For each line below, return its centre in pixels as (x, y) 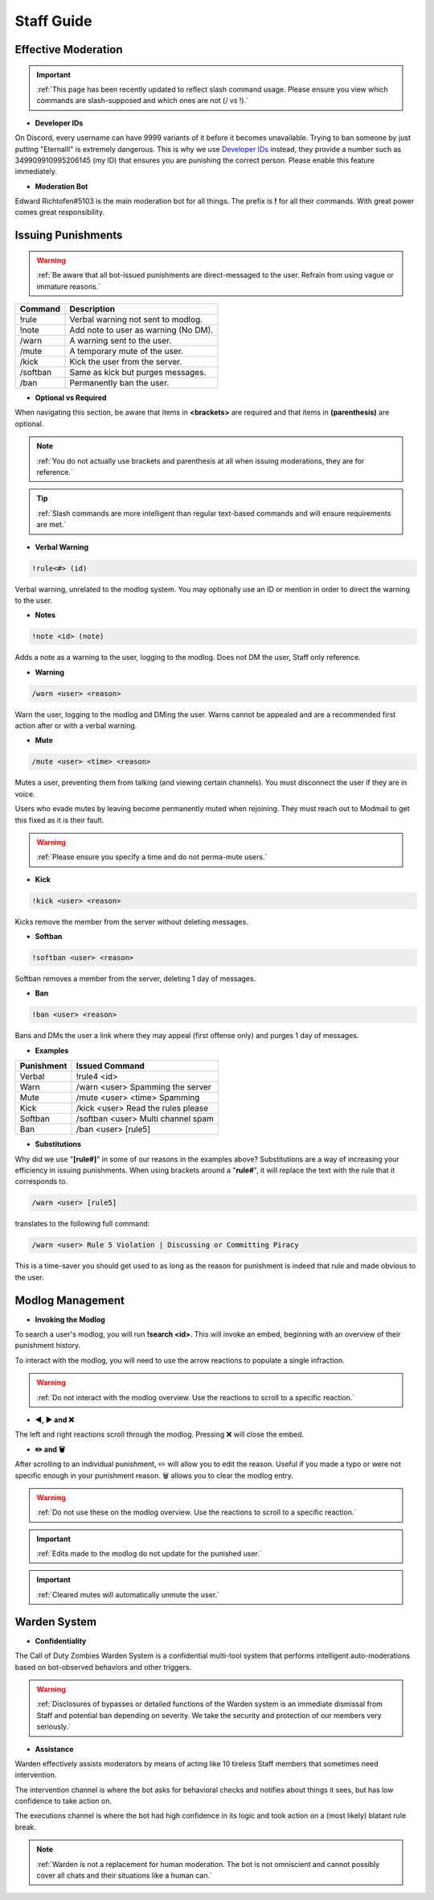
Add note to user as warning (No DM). (141, 330)
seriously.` (54, 1727)
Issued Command (110, 1066)
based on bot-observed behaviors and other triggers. (103, 1667)
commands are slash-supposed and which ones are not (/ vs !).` (143, 101)
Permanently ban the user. (119, 383)
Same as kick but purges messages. (138, 373)
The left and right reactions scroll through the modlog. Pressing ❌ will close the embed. (160, 1434)
